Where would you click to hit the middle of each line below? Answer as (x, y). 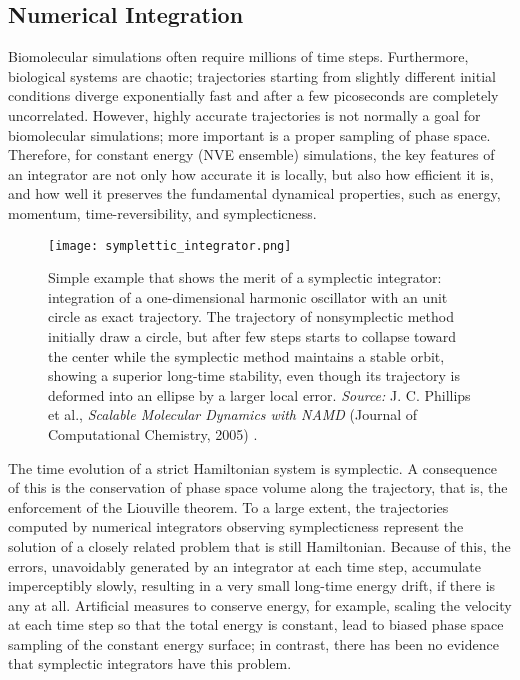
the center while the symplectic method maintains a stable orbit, (246, 355)
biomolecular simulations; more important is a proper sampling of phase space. (249, 134)
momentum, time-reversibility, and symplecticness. (162, 212)
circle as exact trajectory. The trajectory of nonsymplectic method (251, 316)
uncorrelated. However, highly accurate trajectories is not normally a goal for (244, 114)
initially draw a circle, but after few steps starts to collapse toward (252, 335)
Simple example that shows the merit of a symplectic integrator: (245, 277)
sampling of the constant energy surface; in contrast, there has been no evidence (253, 643)
